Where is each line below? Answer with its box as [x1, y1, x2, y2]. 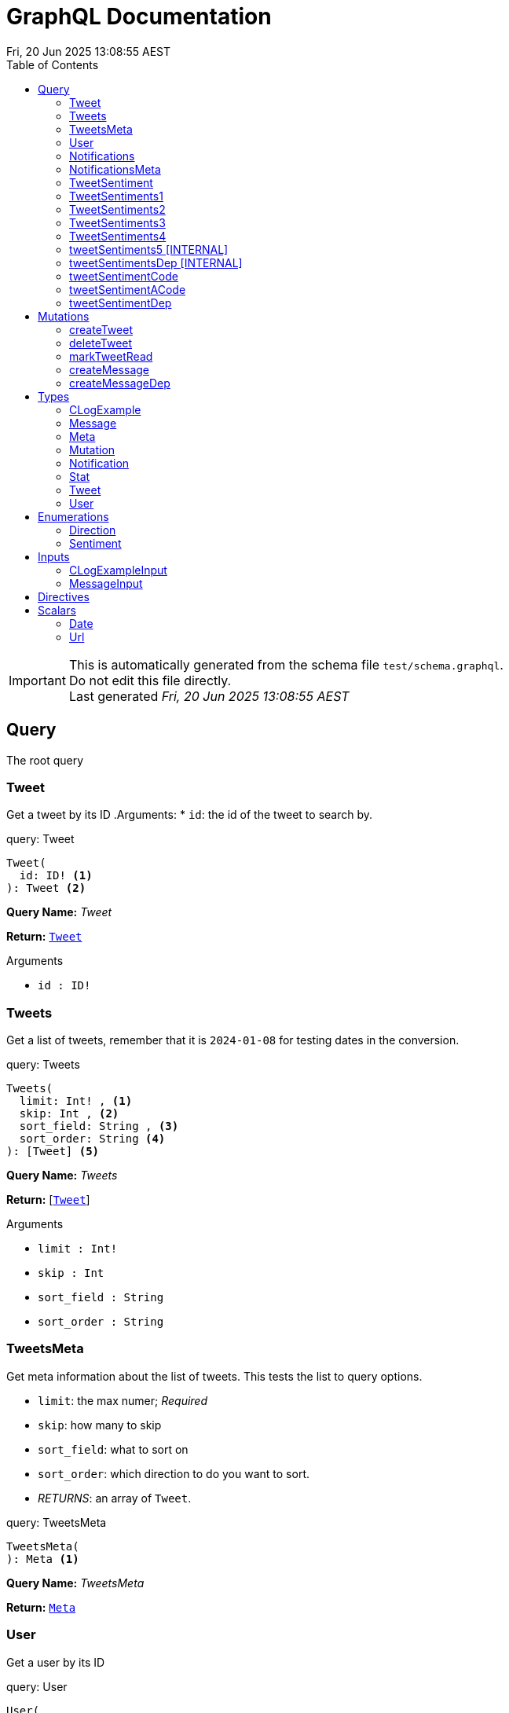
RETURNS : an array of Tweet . [38, 1491, 192, 1505]
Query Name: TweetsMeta [6, 1575, 145, 1590]
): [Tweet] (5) [6, 1145, 100, 1158]
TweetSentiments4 [69, 229, 167, 243]
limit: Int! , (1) [19, 1095, 133, 1108]
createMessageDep [69, 376, 170, 390]
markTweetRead [69, 349, 153, 363]
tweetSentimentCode [69, 269, 178, 283]
